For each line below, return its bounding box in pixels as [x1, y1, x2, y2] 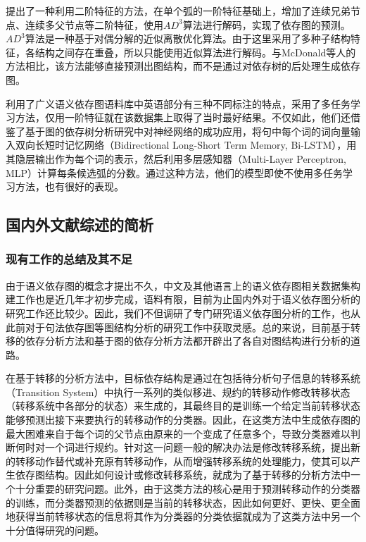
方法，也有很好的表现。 [15, 179, 124, 194]
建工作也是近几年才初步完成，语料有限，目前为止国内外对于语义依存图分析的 [6, 292, 360, 307]
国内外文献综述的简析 [6, 214, 153, 235]
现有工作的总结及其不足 [6, 250, 132, 268]
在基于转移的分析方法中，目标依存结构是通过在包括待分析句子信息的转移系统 [6, 371, 360, 386]
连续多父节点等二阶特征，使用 [25, 17, 163, 32]
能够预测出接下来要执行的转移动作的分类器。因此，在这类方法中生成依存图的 [6, 412, 360, 427]
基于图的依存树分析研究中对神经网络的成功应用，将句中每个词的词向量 [25, 123, 351, 138]
